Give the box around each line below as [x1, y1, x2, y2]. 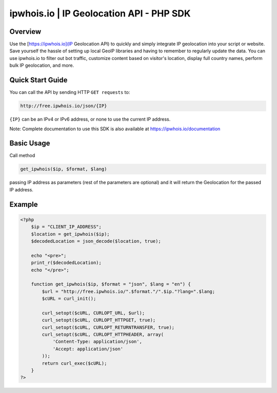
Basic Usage [9, 139, 50, 148]
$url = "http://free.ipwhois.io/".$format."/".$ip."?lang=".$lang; [42, 288, 215, 294]
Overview [9, 27, 42, 36]
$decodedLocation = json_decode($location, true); [31, 238, 161, 244]
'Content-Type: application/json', [52, 339, 142, 345]
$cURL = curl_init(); [42, 296, 96, 302]
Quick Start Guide [9, 76, 68, 85]
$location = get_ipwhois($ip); [31, 231, 110, 237]
